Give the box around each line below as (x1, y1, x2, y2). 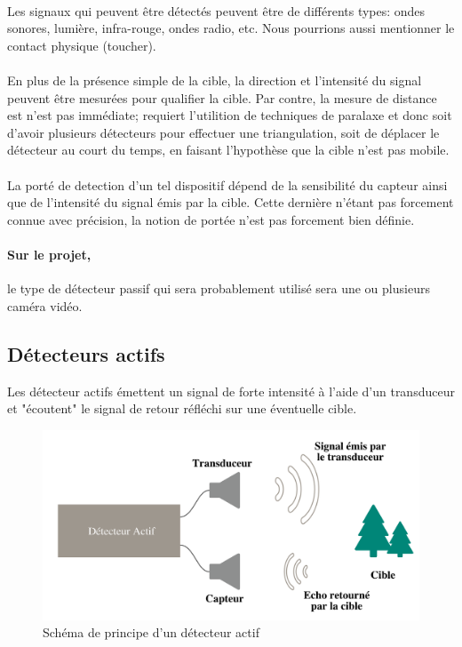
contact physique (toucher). (7, 36, 156, 54)
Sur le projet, (7, 244, 92, 263)
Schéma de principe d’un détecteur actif (43, 623, 259, 642)
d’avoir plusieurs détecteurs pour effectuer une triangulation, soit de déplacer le (7, 123, 440, 141)
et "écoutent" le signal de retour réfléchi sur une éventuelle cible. (7, 399, 357, 418)
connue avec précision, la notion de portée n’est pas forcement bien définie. (7, 210, 415, 228)
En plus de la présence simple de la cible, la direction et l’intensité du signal (7, 70, 422, 89)
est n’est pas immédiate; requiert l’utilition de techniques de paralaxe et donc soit (7, 106, 452, 124)
